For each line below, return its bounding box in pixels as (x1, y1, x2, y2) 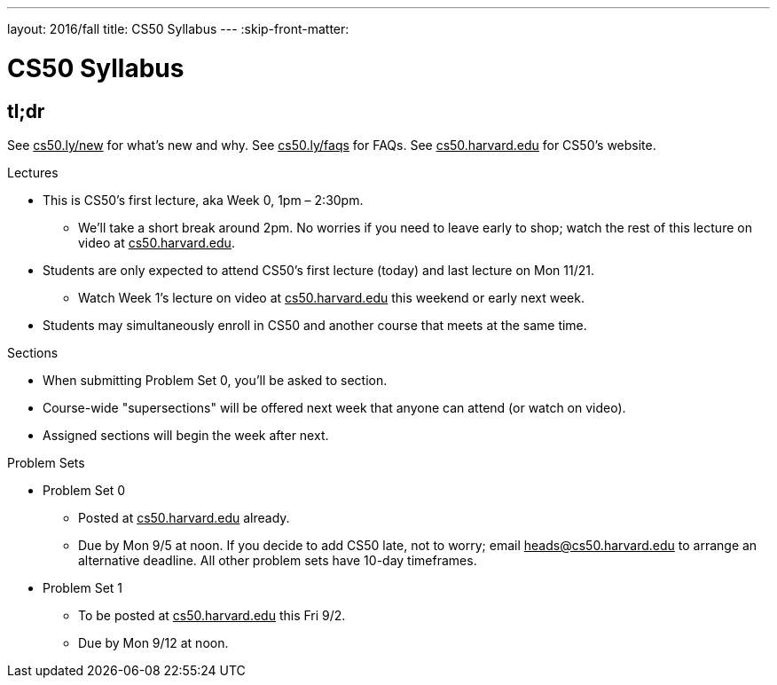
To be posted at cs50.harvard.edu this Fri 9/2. (78, 607, 346, 623)
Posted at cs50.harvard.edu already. (78, 509, 290, 525)
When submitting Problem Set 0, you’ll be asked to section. (43, 372, 388, 388)
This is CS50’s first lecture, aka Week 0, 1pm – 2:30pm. (43, 192, 364, 208)
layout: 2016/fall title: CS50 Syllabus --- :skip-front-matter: (7, 21, 349, 36)
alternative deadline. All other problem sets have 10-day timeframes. (78, 552, 477, 568)
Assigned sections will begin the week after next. (43, 427, 329, 443)
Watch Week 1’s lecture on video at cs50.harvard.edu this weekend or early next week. (78, 289, 585, 305)
